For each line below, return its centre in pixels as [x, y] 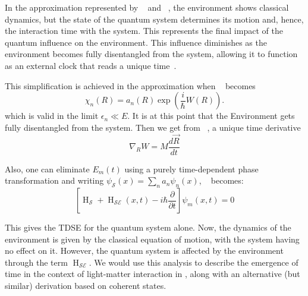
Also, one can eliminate [47, 169]
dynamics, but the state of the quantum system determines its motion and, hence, [154, 19]
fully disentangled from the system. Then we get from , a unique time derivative [153, 127]
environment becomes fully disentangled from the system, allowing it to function [151, 54]
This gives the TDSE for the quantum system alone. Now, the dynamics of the [148, 227]
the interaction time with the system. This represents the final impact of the [144, 31]
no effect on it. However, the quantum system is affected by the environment [144, 251]
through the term [36, 262]
